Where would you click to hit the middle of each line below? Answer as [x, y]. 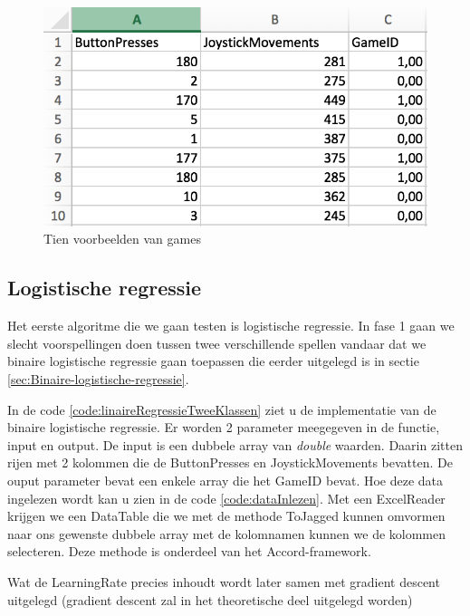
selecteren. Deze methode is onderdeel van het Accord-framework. [189, 551]
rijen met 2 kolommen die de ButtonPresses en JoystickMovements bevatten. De [230, 462]
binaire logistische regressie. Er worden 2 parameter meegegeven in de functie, [224, 427]
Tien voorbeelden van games [122, 239]
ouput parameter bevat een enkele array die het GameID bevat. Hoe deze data [225, 481]
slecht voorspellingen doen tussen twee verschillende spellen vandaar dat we [217, 343]
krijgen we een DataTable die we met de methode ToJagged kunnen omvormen [226, 516]
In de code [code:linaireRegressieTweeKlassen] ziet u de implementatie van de [222, 409]
